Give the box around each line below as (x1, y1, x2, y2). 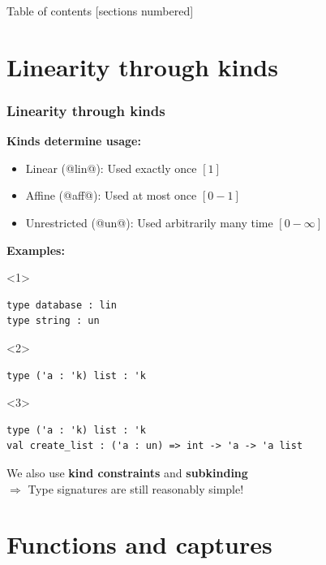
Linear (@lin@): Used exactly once (25, 159, 197, 176)
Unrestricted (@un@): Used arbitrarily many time (25, 213, 273, 231)
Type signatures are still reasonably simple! (28, 480, 244, 497)
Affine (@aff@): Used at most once (25, 187, 197, 204)
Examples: (6, 241, 65, 258)
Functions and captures (6, 528, 272, 561)
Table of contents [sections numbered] (6, 2, 194, 19)
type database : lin (6, 299, 118, 311)
